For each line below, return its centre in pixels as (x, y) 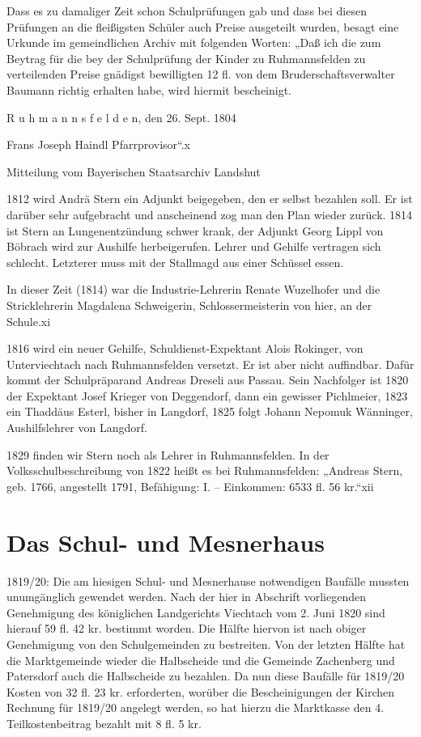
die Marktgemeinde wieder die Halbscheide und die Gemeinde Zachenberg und (201, 660)
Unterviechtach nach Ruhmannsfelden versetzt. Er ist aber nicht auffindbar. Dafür (210, 364)
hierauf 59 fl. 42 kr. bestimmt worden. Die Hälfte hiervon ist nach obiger (187, 628)
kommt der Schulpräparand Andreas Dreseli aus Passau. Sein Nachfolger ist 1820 (208, 380)
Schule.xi (29, 321)
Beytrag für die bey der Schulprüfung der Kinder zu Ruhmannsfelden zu (186, 58)
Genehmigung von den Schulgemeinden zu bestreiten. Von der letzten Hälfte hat (206, 644)
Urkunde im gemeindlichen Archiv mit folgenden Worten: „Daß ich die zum (194, 42)
